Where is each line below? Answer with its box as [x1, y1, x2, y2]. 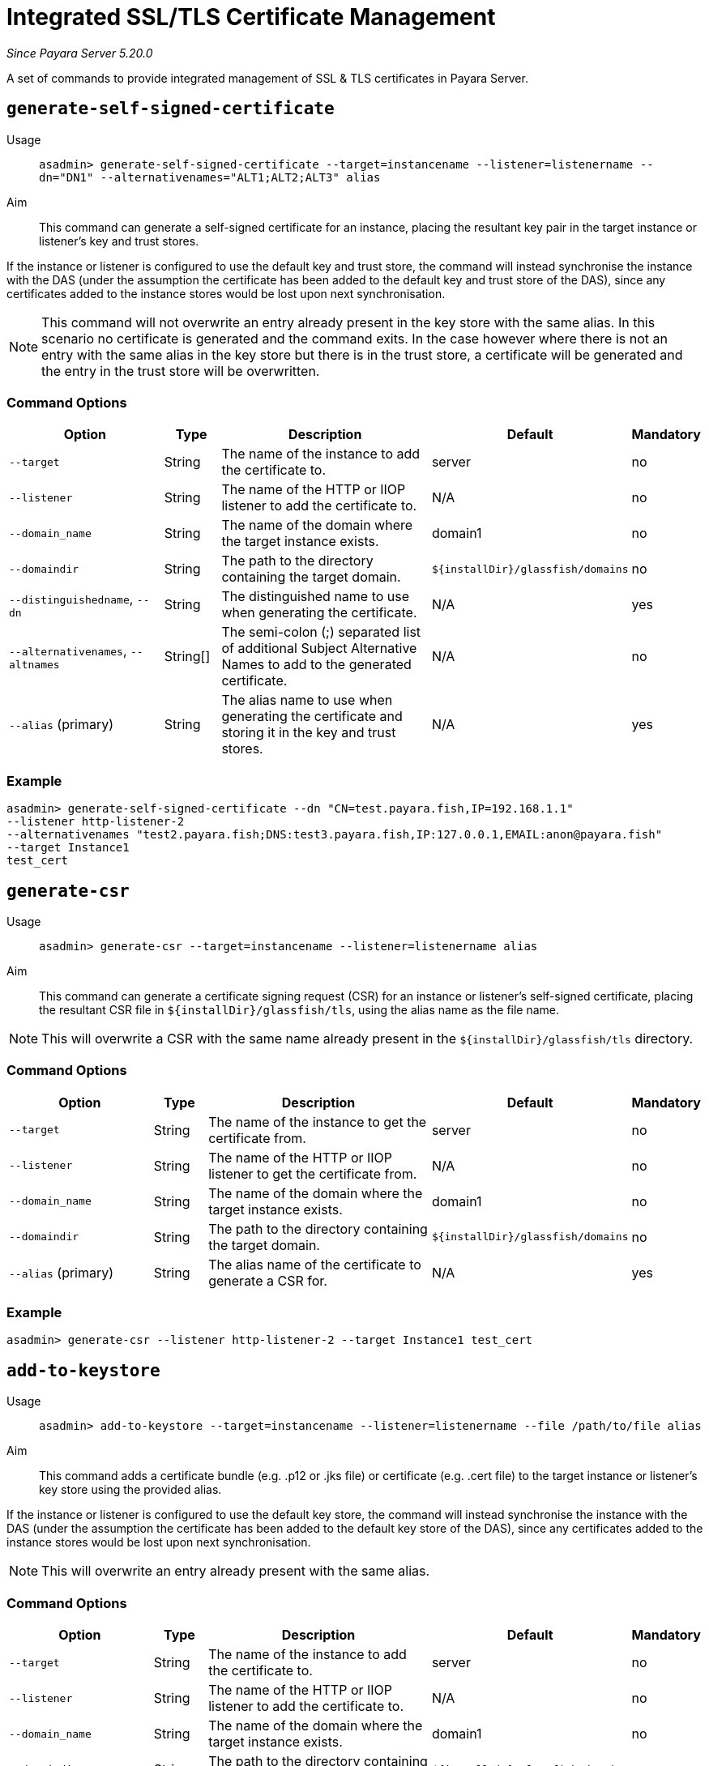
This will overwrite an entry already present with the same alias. [41, 1563, 430, 1580]
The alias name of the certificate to [208, 1256, 421, 1273]
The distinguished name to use [221, 588, 410, 605]
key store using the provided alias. [39, 1482, 222, 1497]
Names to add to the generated [221, 656, 412, 673]
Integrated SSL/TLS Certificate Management [6, 3, 496, 31]
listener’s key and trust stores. [39, 233, 199, 248]
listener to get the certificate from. [208, 1165, 417, 1182]
